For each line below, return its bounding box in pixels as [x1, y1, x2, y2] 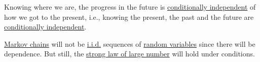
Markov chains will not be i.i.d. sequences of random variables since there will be [4, 38, 255, 49]
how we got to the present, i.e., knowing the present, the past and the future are [4, 11, 254, 22]
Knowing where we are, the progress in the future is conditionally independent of [4, 2, 256, 12]
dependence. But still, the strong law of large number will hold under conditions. [4, 48, 255, 59]
